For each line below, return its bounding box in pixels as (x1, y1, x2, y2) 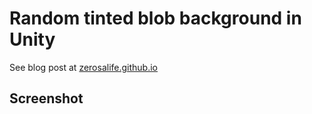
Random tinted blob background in (9, 7, 302, 30)
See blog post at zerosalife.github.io (9, 61, 159, 73)
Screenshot (9, 90, 84, 107)
